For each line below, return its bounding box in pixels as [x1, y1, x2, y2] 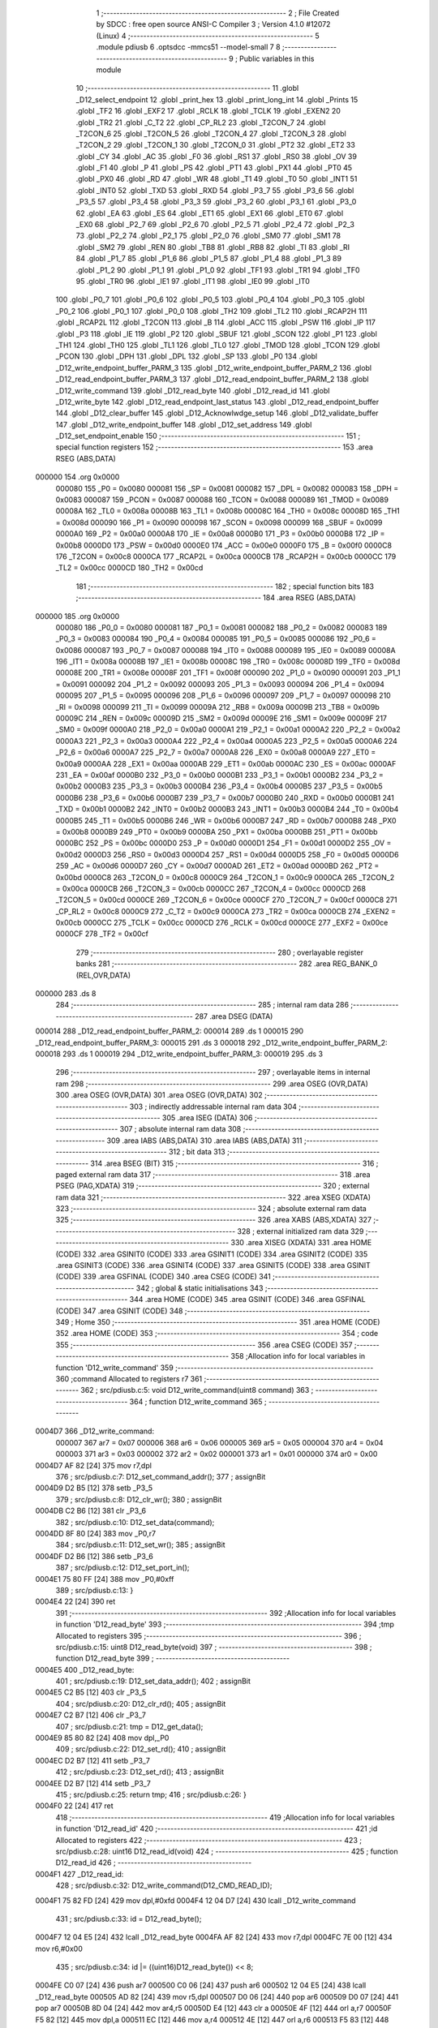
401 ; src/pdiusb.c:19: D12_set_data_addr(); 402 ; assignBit [55, 1676, 251, 1686]
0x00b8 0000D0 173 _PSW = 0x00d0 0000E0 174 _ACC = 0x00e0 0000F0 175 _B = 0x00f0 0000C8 [55, 540, 393, 550]
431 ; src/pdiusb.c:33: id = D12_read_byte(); [55, 1914, 202, 1923]
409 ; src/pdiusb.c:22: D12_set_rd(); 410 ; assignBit [55, 1744, 226, 1754]
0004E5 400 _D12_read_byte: [35, 1665, 135, 1674]
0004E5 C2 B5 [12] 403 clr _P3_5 [35, 1687, 147, 1697]
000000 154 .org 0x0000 [35, 472, 120, 482]
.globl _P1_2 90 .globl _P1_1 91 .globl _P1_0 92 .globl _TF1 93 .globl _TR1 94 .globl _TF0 [75, 264, 360, 275]
